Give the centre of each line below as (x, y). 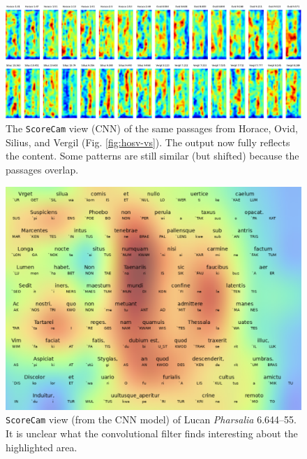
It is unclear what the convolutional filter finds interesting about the (152, 433)
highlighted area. (42, 447)
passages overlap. (42, 169)
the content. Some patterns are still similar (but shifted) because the (152, 156)
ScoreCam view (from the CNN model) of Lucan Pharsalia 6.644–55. (151, 419)
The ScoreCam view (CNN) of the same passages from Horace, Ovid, (152, 128)
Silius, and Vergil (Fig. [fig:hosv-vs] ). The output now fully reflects (148, 142)
